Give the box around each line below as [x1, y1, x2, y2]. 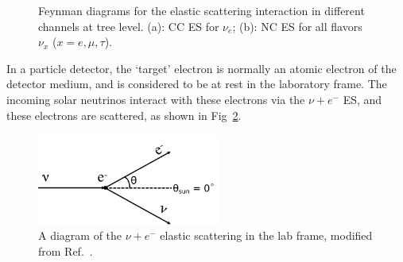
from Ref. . [38, 243, 93, 260]
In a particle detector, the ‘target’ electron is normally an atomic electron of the [6, 60, 397, 76]
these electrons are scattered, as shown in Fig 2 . [6, 106, 242, 123]
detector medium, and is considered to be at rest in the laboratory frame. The [6, 75, 387, 92]
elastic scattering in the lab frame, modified [160, 227, 373, 244]
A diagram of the [38, 227, 122, 244]
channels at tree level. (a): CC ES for [38, 17, 219, 34]
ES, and [343, 91, 382, 107]
